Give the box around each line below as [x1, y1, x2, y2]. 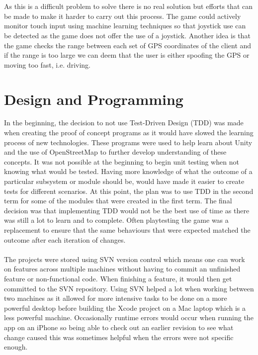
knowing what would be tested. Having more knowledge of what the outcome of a [4, 166, 253, 177]
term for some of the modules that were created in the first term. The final [4, 195, 232, 206]
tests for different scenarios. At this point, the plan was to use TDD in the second [4, 185, 254, 196]
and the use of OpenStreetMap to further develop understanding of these [4, 147, 227, 157]
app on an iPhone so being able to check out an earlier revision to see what [4, 322, 234, 332]
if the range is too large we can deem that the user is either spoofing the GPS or [4, 50, 250, 60]
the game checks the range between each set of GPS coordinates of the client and [4, 40, 252, 50]
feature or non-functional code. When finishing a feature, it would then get [4, 273, 232, 283]
